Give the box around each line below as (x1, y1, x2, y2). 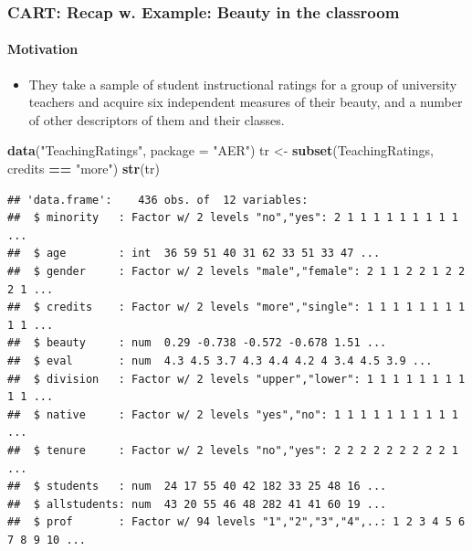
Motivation (7, 39, 79, 58)
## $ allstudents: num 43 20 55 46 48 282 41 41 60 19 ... (7, 497, 387, 511)
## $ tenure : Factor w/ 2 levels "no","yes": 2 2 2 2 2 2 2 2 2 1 (7, 443, 458, 457)
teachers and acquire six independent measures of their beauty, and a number (28, 92, 463, 111)
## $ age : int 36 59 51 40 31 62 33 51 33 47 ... (7, 247, 381, 260)
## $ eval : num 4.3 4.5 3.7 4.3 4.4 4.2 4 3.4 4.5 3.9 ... (7, 354, 433, 367)
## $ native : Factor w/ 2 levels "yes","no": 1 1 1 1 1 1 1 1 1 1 (7, 408, 458, 421)
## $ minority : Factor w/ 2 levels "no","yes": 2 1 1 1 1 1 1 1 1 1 (7, 211, 458, 225)
